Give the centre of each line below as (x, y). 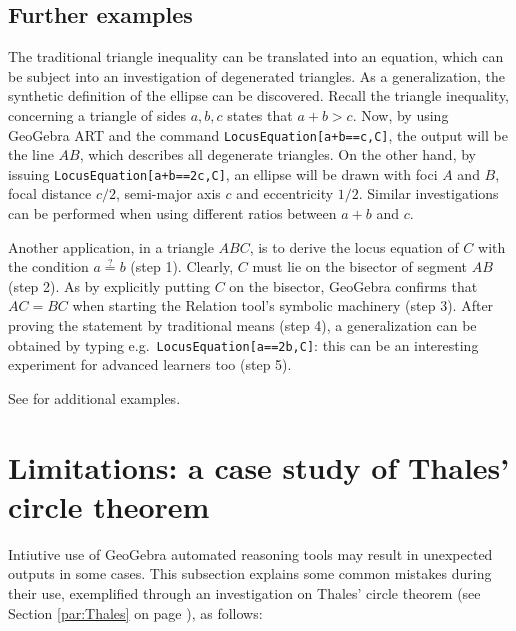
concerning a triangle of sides (97, 114)
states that (260, 114)
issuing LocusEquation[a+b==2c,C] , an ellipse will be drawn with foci (223, 173)
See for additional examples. (94, 397)
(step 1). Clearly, (182, 266)
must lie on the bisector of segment (359, 266)
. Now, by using (400, 114)
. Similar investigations (428, 193)
